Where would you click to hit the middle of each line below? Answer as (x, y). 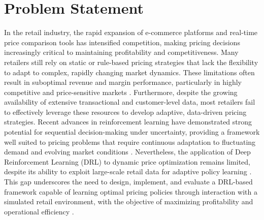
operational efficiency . (39, 211)
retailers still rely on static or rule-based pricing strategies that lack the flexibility (131, 62)
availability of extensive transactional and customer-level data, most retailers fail (130, 102)
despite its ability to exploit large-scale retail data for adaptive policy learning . (128, 171)
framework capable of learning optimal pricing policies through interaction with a (131, 191)
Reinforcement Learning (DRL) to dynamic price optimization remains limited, (127, 161)
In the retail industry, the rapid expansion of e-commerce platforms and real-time (131, 32)
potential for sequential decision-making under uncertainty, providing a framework (132, 132)
